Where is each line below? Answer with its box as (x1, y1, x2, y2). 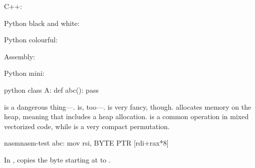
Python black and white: (4, 17, 80, 28)
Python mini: (4, 68, 45, 78)
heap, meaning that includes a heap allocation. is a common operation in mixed (4, 111, 249, 122)
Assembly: (4, 51, 35, 61)
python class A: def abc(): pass (4, 84, 99, 95)
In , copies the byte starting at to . (4, 154, 111, 165)
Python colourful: (4, 34, 58, 45)
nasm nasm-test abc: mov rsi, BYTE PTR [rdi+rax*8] (4, 138, 169, 148)
